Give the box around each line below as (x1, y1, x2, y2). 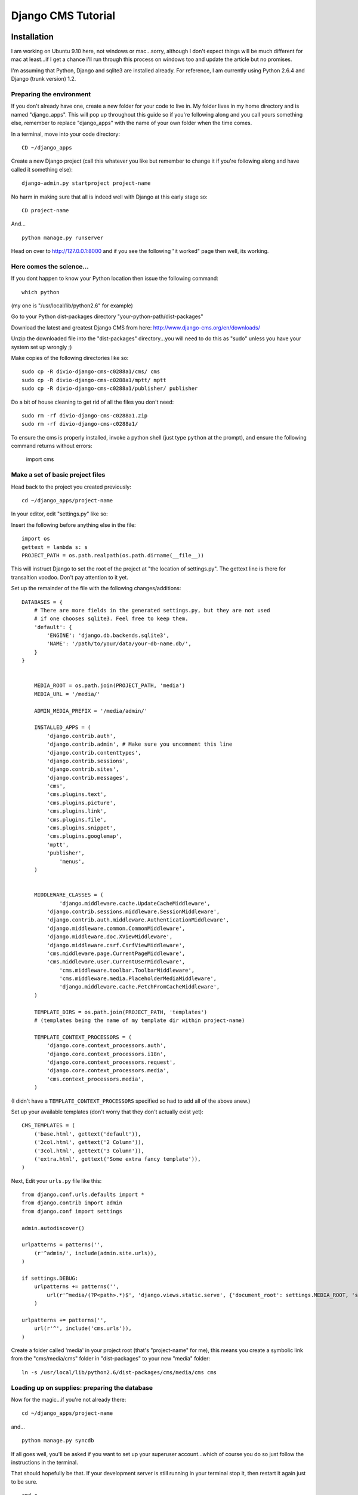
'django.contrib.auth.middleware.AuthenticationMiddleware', (47, 917, 230, 923)
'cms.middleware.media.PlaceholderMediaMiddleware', (59, 975, 217, 982)
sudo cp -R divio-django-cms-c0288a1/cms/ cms (21, 368, 161, 375)
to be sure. (11, 1478, 38, 1485)
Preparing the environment (11, 90, 91, 98)
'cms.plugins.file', (47, 816, 107, 823)
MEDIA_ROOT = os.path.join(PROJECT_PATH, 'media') (33, 682, 186, 689)
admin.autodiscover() (21, 1225, 85, 1231)
